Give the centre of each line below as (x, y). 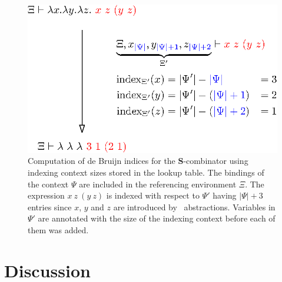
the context (48, 184)
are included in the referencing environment (158, 184)
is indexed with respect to (153, 195)
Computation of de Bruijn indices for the (102, 161)
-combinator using (216, 161)
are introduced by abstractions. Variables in (194, 207)
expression (46, 195)
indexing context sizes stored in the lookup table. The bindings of (146, 172)
